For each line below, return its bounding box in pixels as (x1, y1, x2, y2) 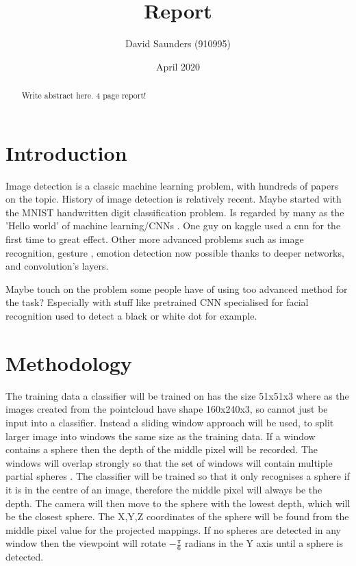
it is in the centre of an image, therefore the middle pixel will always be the (5, 482, 322, 496)
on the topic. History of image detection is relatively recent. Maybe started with (5, 192, 342, 206)
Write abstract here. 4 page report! (21, 90, 147, 101)
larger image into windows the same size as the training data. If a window (5, 428, 316, 443)
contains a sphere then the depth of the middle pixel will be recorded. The (5, 442, 318, 456)
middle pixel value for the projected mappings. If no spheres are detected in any (5, 522, 341, 537)
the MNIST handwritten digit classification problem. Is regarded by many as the (5, 205, 344, 219)
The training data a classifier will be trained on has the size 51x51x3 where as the (5, 388, 349, 402)
